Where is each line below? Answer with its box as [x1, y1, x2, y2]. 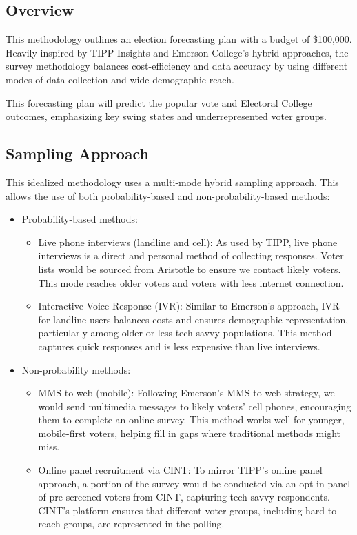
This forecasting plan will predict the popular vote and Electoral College [6, 95, 312, 110]
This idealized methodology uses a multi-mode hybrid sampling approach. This [6, 174, 339, 189]
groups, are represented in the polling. [63, 516, 225, 531]
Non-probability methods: [21, 362, 131, 376]
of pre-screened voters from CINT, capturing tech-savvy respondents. [38, 489, 330, 504]
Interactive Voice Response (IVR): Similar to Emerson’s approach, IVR [38, 299, 340, 313]
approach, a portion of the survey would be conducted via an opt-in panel [38, 476, 351, 490]
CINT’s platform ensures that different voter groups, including [38, 503, 303, 517]
